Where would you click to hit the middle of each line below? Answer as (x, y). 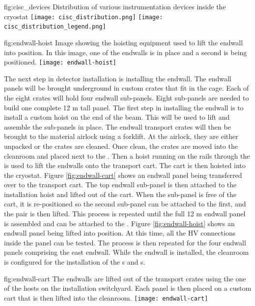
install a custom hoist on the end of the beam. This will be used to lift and (117, 117)
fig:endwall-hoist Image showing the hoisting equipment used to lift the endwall (124, 42)
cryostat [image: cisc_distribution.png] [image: (84, 16)
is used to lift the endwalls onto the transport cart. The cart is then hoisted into (125, 165)
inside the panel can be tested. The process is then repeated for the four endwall (125, 242)
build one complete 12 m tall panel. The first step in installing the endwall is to (124, 107)
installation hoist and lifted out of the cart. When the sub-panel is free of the (120, 194)
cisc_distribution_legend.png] (55, 27)
